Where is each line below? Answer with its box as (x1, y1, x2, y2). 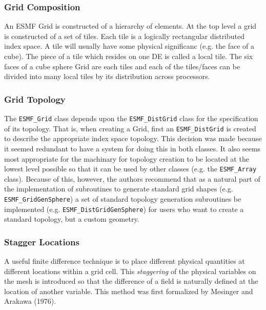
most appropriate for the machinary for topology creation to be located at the (4, 153, 249, 164)
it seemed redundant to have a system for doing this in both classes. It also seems (4, 143, 261, 153)
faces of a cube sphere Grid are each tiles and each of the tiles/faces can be (4, 61, 240, 71)
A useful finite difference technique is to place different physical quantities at (4, 256, 245, 266)
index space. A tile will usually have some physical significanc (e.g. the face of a (4, 41, 255, 51)
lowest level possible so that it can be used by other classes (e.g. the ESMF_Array (4, 163, 257, 174)
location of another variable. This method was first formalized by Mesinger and (4, 285, 253, 296)
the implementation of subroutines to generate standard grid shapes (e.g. (4, 183, 233, 194)
